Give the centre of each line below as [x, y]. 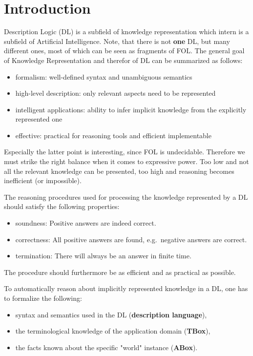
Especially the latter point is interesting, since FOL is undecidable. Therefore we [125, 152]
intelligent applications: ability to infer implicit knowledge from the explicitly [131, 109]
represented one [39, 119]
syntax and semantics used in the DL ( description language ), [111, 314]
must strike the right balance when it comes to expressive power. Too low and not [126, 161]
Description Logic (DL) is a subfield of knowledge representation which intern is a [126, 31]
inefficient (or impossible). [43, 180]
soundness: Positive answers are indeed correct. [86, 223]
